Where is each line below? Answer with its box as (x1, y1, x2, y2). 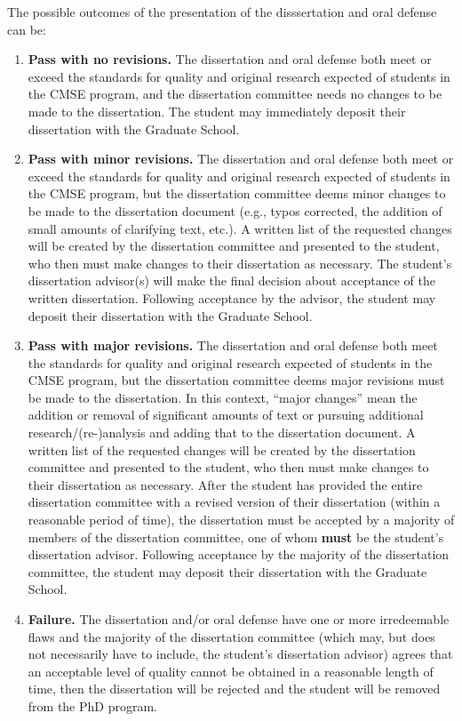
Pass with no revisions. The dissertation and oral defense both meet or (28, 50, 432, 68)
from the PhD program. (28, 696, 157, 715)
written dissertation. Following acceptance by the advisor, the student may (28, 288, 436, 307)
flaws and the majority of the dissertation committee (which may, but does (28, 627, 435, 645)
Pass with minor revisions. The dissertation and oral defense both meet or (28, 149, 454, 168)
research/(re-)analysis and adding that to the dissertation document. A (28, 423, 416, 442)
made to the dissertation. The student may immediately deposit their (28, 101, 406, 120)
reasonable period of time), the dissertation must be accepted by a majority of (28, 510, 455, 529)
